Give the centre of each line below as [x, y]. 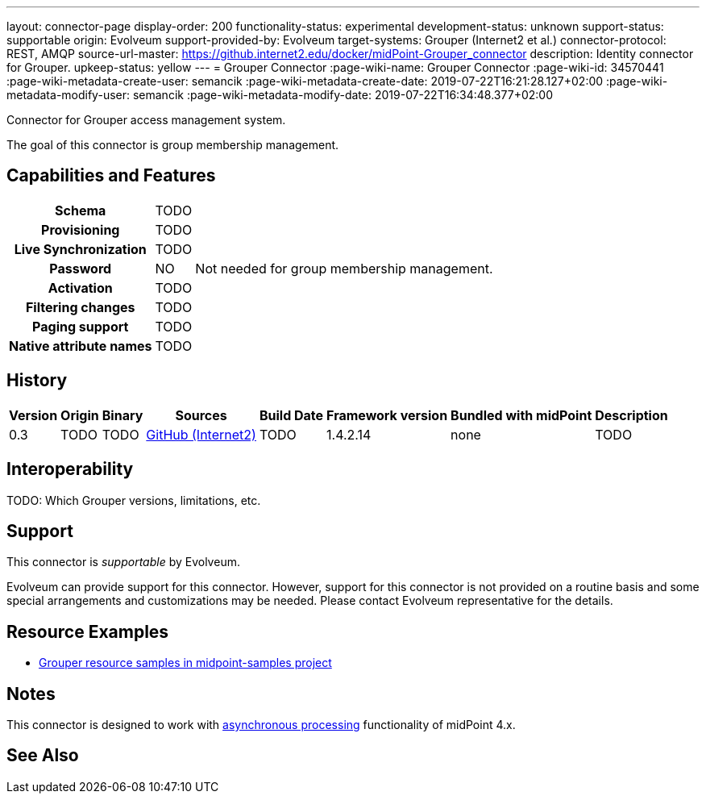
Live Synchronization [80, 249]
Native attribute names [81, 346]
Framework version [387, 415]
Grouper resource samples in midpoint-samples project [185, 663]
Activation [80, 287]
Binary [123, 415]
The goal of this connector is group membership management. [173, 145]
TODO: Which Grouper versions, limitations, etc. [134, 500]
